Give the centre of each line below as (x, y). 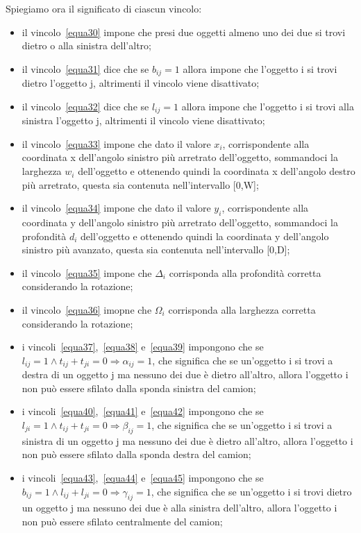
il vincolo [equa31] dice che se (85, 68)
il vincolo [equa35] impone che (87, 272)
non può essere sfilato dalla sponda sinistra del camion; (139, 388)
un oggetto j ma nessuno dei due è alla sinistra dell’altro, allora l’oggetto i (179, 508)
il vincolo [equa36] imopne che (87, 310)
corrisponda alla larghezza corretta (242, 310)
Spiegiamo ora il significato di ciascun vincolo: (104, 8)
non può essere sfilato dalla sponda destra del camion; (136, 454)
